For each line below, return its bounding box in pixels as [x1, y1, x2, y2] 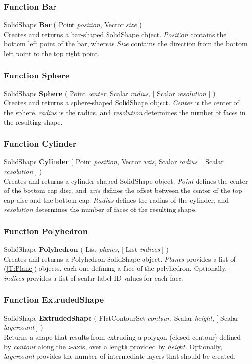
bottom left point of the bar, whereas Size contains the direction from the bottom [4, 38, 248, 49]
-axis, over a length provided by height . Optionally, [71, 341, 222, 351]
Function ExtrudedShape [4, 293, 104, 306]
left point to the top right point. [4, 48, 100, 58]
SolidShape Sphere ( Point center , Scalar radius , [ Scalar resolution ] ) [4, 88, 216, 98]
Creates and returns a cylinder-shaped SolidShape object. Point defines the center [4, 175, 248, 186]
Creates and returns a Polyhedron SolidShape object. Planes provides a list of [4, 253, 236, 264]
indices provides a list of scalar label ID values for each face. [4, 272, 183, 283]
